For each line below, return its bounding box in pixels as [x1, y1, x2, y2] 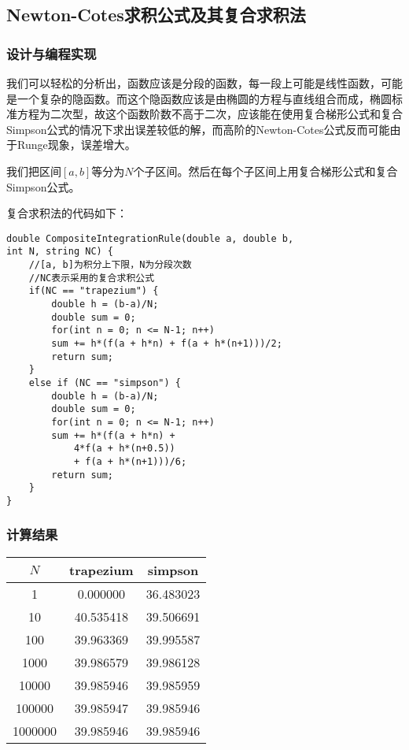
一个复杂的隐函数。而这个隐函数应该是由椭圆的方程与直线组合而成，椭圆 [17, 90, 392, 106]
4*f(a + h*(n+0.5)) [73, 443, 175, 455]
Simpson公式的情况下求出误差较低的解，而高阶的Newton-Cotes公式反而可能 [6, 121, 390, 137]
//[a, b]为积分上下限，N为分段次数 [28, 259, 192, 271]
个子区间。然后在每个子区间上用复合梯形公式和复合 [133, 162, 398, 179]
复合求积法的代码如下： [6, 205, 127, 221]
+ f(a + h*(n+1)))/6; [73, 455, 187, 467]
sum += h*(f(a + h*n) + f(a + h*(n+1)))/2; [51, 338, 282, 349]
